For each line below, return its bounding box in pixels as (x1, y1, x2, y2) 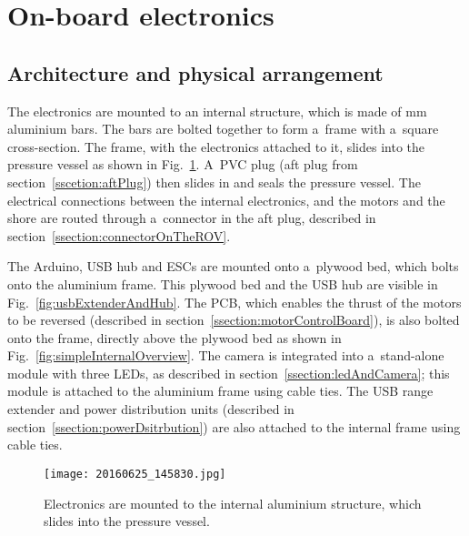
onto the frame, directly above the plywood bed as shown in (7, 328, 342, 347)
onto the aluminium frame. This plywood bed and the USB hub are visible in (7, 274, 438, 293)
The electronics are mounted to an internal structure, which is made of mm (7, 101, 427, 120)
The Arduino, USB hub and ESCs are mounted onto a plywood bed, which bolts (7, 257, 459, 276)
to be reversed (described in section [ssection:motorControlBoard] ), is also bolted (7, 310, 460, 329)
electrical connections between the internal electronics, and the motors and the (7, 190, 445, 209)
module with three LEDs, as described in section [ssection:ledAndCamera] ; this (7, 363, 450, 382)
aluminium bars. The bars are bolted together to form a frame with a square (7, 119, 439, 138)
